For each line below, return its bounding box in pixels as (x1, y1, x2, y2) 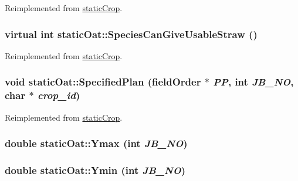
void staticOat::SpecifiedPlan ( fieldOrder (5, 74, 201, 89)
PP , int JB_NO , (213, 74, 294, 89)
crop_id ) (37, 88, 80, 103)
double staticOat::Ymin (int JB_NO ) (5, 162, 186, 177)
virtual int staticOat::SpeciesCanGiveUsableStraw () (5, 26, 258, 41)
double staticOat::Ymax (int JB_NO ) (5, 136, 188, 151)
